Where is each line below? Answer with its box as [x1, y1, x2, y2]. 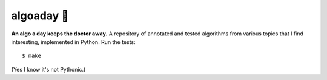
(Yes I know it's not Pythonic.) [11, 66, 86, 73]
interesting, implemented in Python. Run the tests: [11, 38, 136, 45]
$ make [22, 52, 42, 60]
